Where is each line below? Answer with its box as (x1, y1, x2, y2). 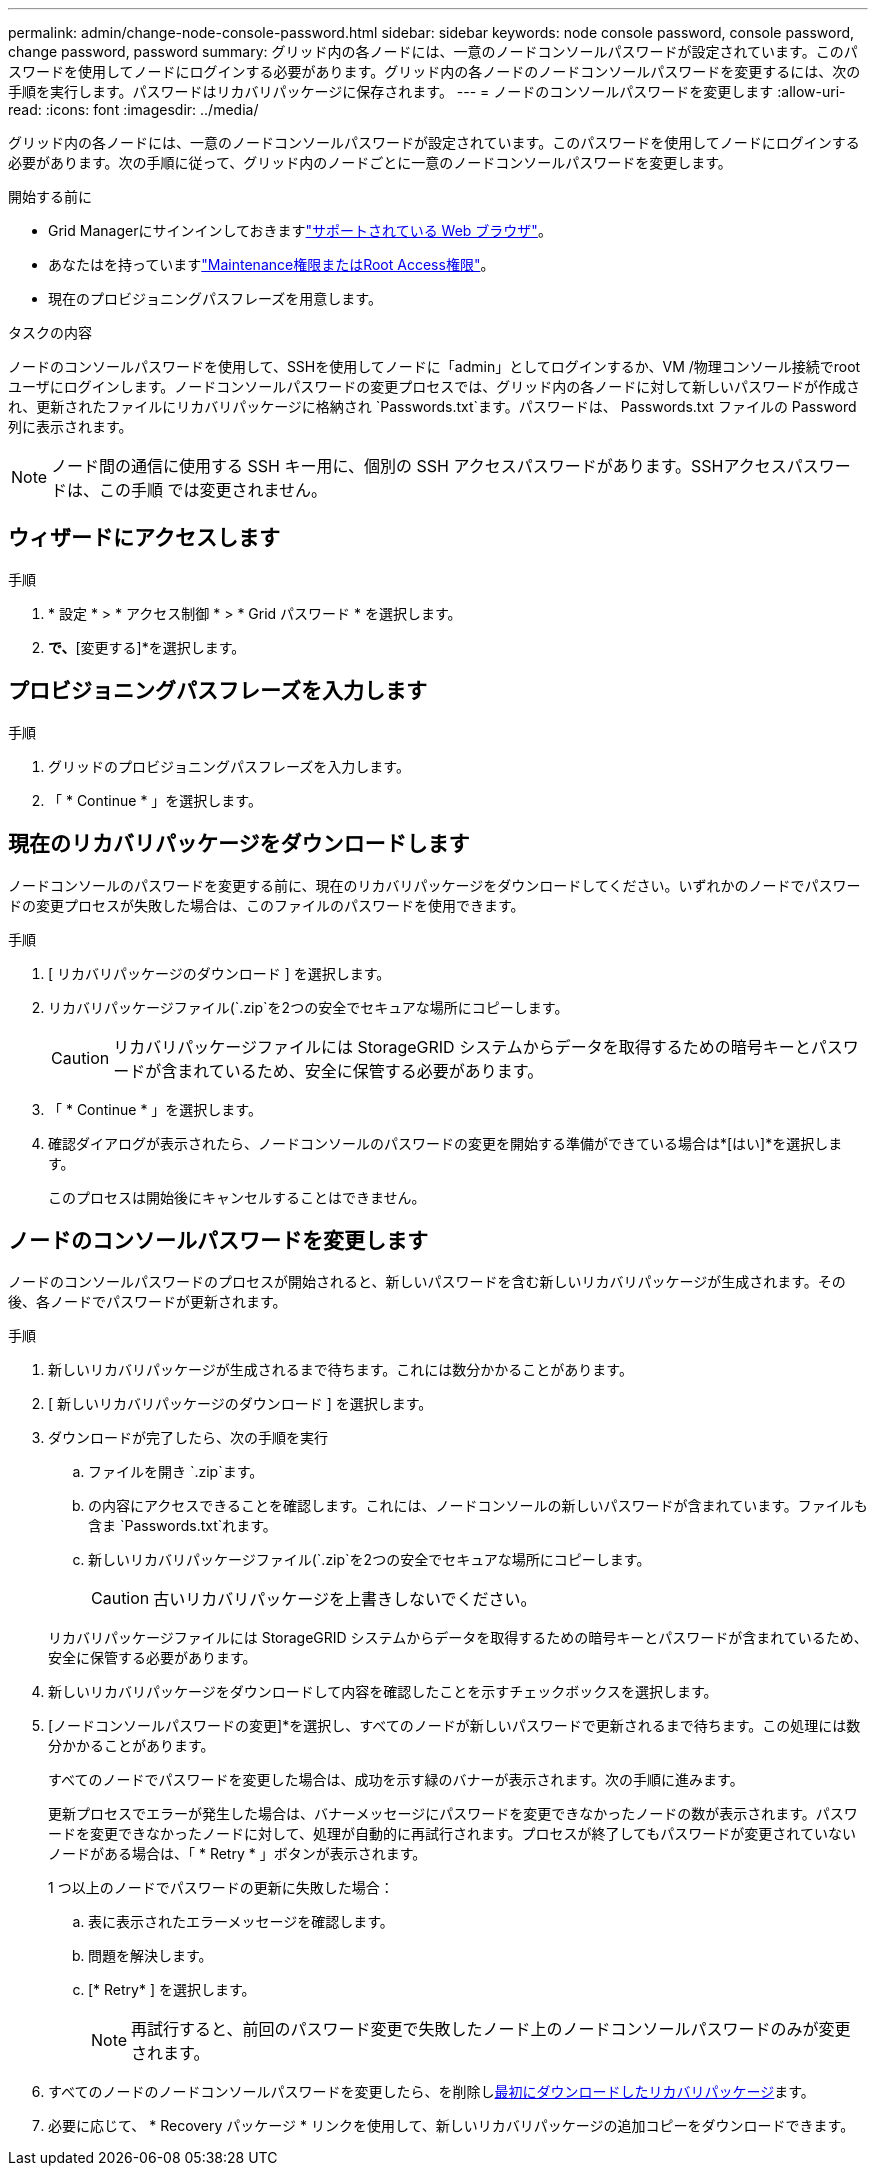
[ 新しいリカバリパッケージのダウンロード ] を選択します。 (48, 1395, 433, 1413)
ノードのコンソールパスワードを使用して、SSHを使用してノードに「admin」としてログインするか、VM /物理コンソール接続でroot (8, 358, 861, 375)
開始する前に (8, 188, 92, 205)
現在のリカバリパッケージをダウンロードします (8, 831, 470, 857)
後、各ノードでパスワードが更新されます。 (8, 1293, 287, 1311)
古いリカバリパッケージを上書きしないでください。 (153, 1589, 537, 1610)
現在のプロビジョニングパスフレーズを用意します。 (48, 290, 382, 307)
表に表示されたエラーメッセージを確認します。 (88, 1913, 394, 1931)
